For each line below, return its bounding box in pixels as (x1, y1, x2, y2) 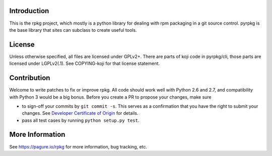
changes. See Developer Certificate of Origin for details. (22, 110, 139, 116)
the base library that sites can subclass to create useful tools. (9, 27, 137, 33)
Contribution (9, 73, 50, 83)
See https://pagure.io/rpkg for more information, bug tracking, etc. (9, 143, 148, 149)
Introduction (9, 7, 49, 15)
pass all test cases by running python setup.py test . (22, 117, 140, 123)
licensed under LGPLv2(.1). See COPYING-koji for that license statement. (9, 60, 160, 66)
